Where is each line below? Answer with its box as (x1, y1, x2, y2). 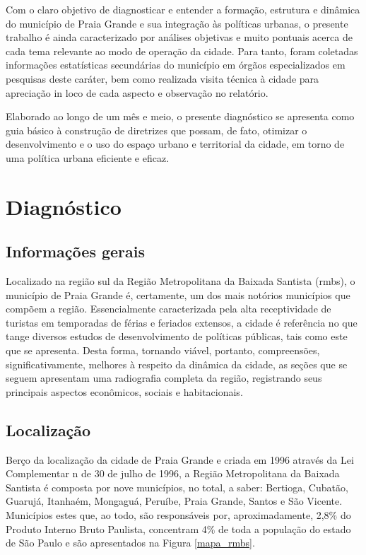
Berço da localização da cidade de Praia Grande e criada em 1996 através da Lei (6, 452, 354, 467)
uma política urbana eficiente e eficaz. (6, 150, 170, 165)
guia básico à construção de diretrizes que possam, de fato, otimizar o (6, 122, 307, 137)
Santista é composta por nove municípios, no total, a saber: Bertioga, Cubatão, (6, 479, 348, 494)
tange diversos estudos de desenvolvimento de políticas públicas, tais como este (6, 329, 348, 344)
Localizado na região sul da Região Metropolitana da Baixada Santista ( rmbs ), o (6, 274, 355, 288)
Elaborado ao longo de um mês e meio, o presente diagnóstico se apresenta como (6, 109, 355, 124)
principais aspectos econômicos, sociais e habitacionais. (6, 384, 243, 399)
